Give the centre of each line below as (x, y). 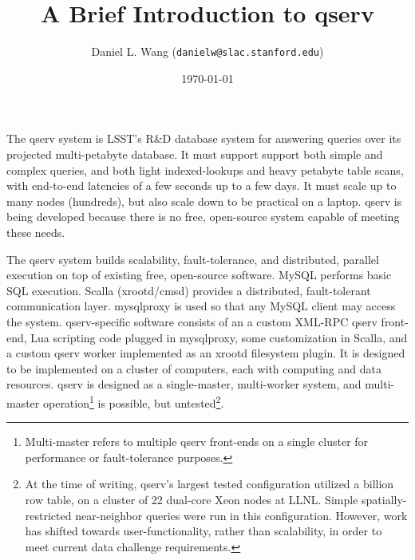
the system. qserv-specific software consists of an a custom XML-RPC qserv (192, 321)
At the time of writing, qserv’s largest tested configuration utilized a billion (209, 484)
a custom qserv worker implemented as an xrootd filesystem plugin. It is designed (206, 353)
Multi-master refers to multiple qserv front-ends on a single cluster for (197, 442)
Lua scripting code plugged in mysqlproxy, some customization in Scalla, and (219, 337)
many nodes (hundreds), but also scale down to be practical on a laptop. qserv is (204, 201)
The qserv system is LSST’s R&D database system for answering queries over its (204, 138)
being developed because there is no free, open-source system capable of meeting (203, 217)
